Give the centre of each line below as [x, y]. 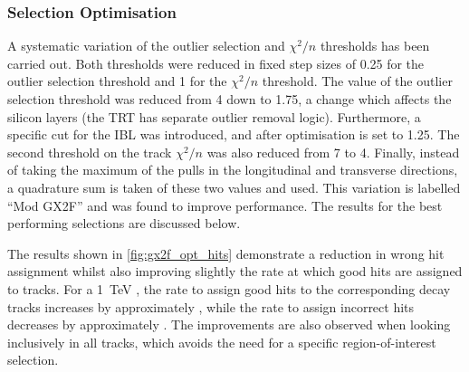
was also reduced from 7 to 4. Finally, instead [333, 152]
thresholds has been [375, 46]
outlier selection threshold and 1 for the [117, 81]
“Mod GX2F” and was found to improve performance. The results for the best [225, 205]
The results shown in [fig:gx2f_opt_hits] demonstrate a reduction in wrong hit [226, 253]
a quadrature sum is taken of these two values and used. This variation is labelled [234, 187]
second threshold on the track [90, 152]
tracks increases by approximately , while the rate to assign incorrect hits [211, 306]
